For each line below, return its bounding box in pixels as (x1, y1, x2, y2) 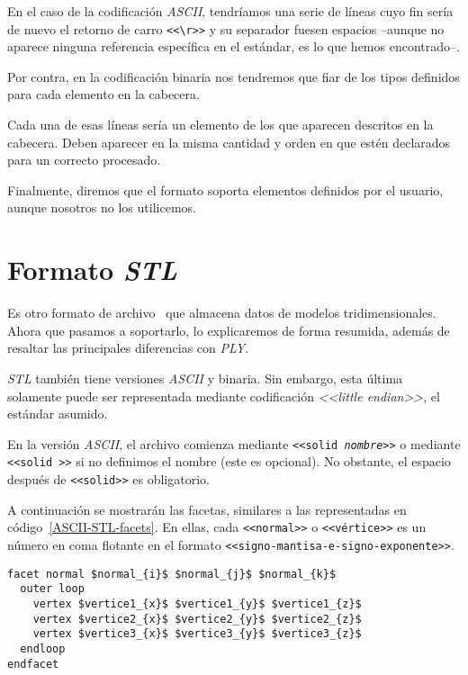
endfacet (7, 657, 59, 670)
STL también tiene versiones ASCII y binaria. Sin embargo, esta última (7, 368, 403, 387)
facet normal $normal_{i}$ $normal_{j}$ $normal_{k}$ (7, 567, 337, 580)
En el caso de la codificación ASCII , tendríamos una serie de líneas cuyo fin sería (7, 2, 454, 20)
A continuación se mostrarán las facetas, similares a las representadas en (7, 499, 407, 518)
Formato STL (7, 251, 177, 289)
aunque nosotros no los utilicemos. (7, 198, 196, 217)
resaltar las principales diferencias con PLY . (7, 338, 249, 357)
